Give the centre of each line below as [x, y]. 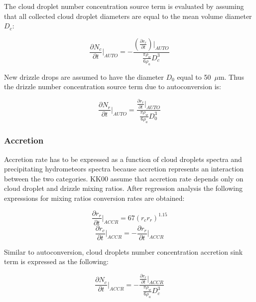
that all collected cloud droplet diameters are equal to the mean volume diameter [128, 16]
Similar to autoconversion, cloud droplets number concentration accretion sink [124, 251]
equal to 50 [194, 76]
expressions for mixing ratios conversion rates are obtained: [94, 198]
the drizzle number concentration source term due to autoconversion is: [113, 86]
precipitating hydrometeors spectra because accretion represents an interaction [124, 169]
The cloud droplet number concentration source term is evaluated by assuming [124, 6]
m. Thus [231, 76]
